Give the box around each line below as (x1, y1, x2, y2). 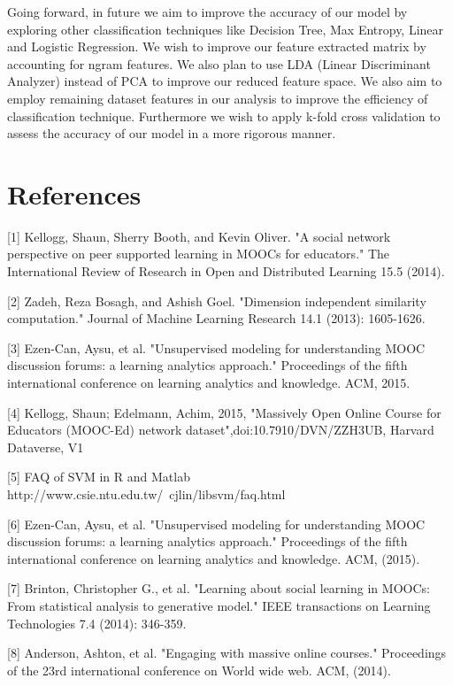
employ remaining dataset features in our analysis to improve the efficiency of (7, 89, 428, 107)
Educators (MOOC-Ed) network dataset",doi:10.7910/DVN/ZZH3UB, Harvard (7, 420, 434, 439)
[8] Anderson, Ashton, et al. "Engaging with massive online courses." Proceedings (7, 644, 447, 662)
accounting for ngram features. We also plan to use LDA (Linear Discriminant (7, 54, 431, 73)
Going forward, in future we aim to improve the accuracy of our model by (7, 3, 408, 20)
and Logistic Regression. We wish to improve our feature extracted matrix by (7, 37, 426, 56)
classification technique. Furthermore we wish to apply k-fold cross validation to (7, 106, 441, 125)
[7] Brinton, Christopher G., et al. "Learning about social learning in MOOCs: (7, 579, 430, 597)
